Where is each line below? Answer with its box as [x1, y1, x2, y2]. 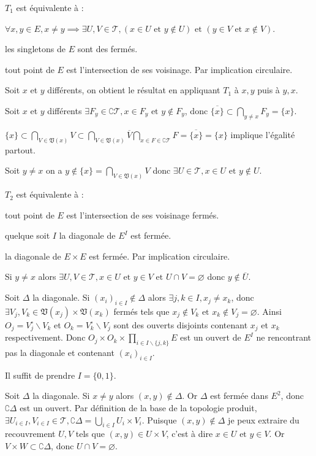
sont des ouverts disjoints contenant [113, 318, 248, 331]
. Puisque [141, 413, 177, 426]
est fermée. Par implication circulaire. [89, 249, 230, 262]
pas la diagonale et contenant [5, 346, 115, 359]
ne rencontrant [256, 331, 312, 344]
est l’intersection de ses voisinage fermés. [66, 208, 219, 221]
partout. [5, 143, 36, 156]
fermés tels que [113, 304, 170, 317]
